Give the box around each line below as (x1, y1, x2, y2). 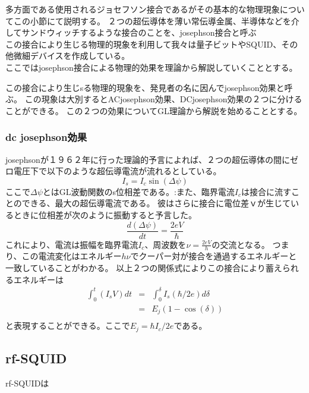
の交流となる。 (212, 238, 270, 250)
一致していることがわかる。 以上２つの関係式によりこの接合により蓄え (5, 262, 282, 274)
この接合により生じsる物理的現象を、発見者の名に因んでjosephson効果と (5, 81, 285, 93)
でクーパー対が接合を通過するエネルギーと (130, 250, 297, 262)
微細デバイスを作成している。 (13, 49, 130, 62)
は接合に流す (241, 185, 292, 197)
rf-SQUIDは (5, 376, 49, 389)
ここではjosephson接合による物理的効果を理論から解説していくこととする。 (5, 61, 298, 73)
